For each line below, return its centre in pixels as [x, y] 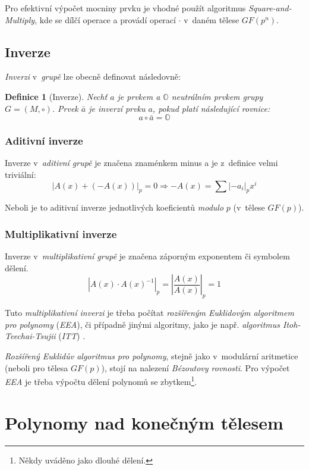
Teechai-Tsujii [30, 336]
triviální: [21, 174]
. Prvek [65, 108]
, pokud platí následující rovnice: [211, 108]
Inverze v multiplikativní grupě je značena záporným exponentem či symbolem [147, 256]
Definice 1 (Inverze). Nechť [56, 96]
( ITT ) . [72, 336]
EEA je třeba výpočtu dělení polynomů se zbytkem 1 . [101, 380]
